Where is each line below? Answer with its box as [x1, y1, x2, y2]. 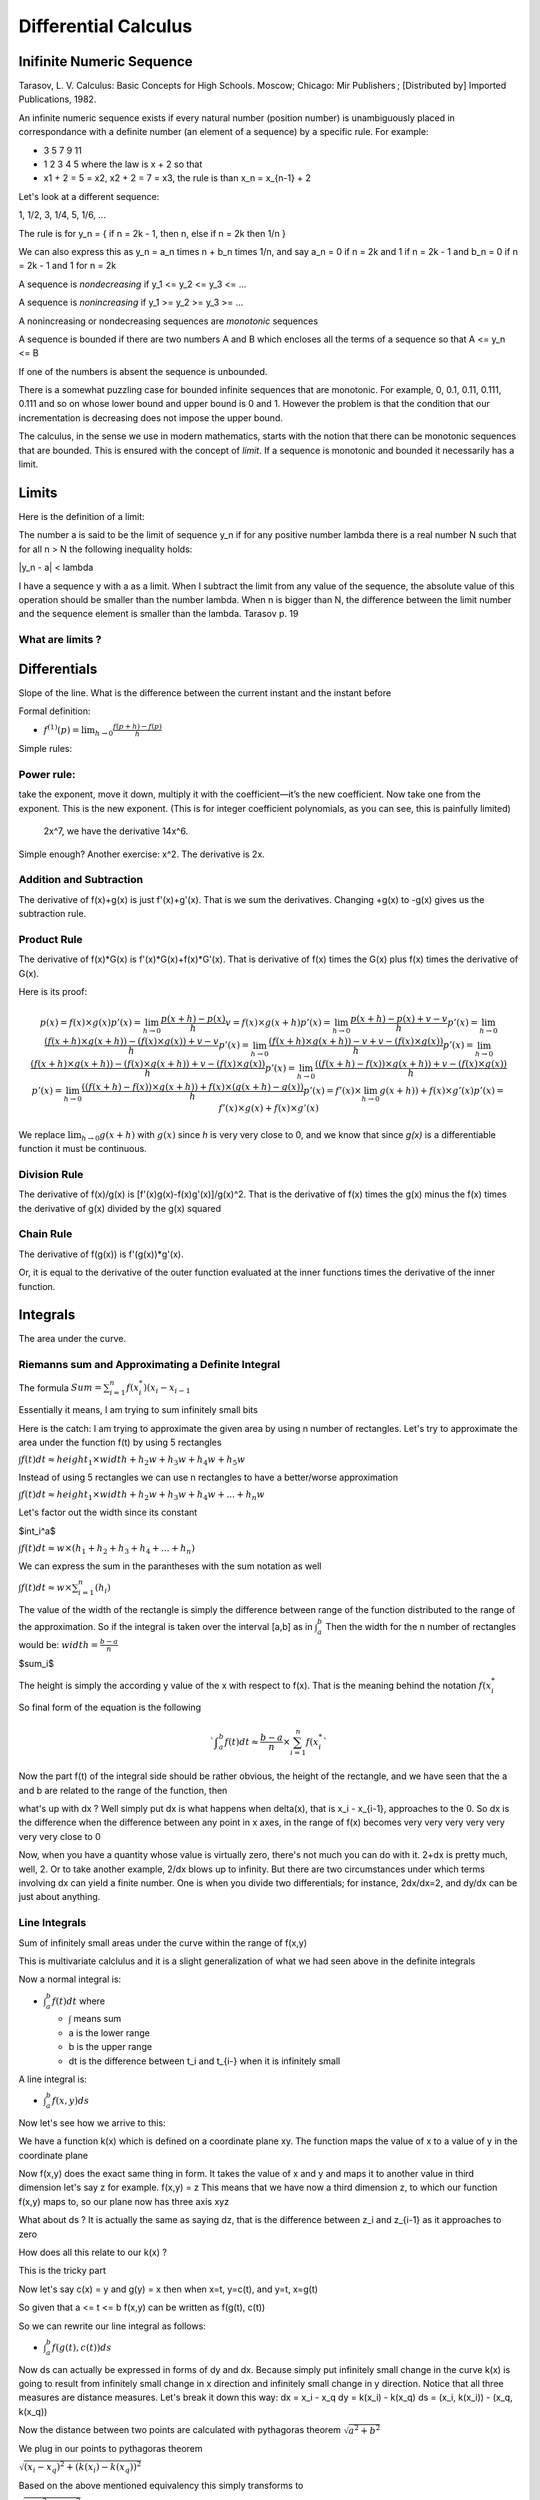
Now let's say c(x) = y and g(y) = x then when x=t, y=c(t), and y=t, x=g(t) [18, 2283, 319, 2295]
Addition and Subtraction [18, 873, 144, 887]
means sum [73, 2013, 122, 2025]
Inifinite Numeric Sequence [18, 53, 194, 70]
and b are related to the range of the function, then [18, 1784, 228, 1796]
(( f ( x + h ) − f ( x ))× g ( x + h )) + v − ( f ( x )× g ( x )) [315, 1058, 508, 1070]
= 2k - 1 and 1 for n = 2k [18, 260, 117, 272]
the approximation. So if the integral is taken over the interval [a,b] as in [18, 1620, 314, 1632]
